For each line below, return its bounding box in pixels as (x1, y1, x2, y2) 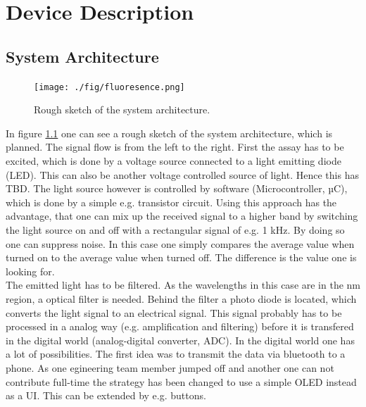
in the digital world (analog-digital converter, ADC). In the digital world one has (6, 332, 355, 347)
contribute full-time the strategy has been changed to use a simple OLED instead (6, 374, 357, 389)
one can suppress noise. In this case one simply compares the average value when (6, 236, 355, 251)
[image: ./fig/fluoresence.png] (34, 82, 185, 92)
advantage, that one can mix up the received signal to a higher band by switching (6, 208, 358, 223)
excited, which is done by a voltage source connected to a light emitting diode (6, 154, 341, 168)
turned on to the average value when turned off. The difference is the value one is (6, 250, 357, 265)
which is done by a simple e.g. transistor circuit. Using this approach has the (6, 194, 337, 209)
